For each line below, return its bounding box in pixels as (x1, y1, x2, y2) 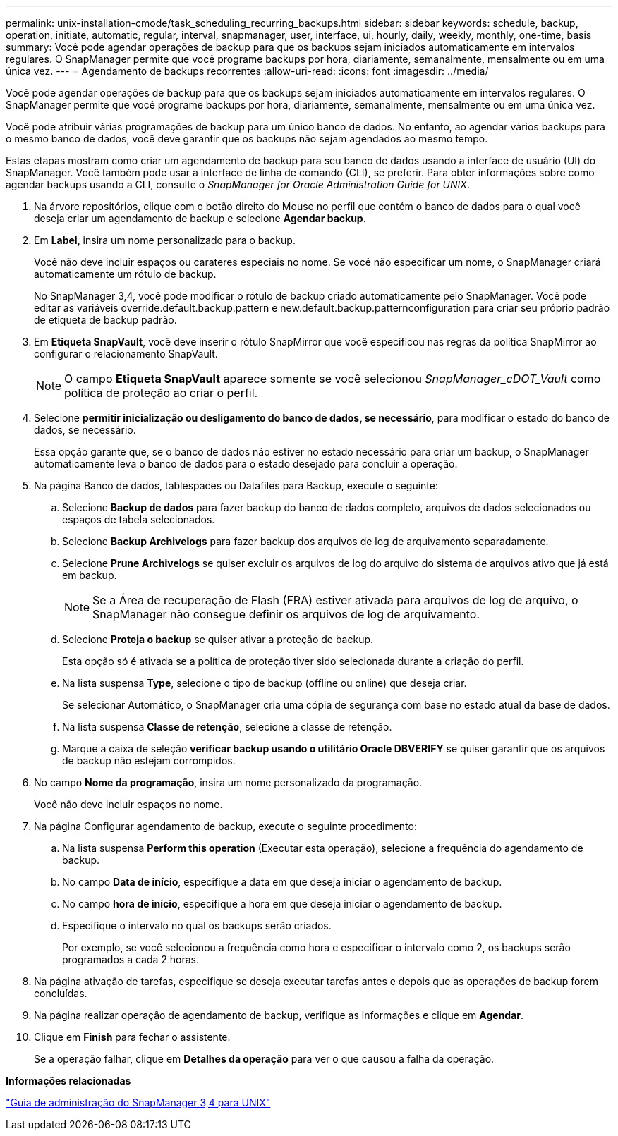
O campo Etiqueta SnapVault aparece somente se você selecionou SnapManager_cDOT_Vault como (64, 372, 601, 386)
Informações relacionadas (6, 1075, 131, 1087)
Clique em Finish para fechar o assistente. (34, 1031, 231, 1043)
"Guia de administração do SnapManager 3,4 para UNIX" (6, 1097, 271, 1108)
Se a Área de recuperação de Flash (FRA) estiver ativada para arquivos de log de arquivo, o (92, 593, 578, 607)
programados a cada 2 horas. (62, 953, 200, 965)
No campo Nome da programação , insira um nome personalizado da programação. (34, 776, 423, 788)
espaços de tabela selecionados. (62, 513, 215, 525)
